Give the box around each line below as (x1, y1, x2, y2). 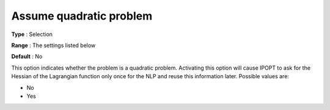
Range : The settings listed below (11, 42, 96, 49)
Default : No (11, 53, 43, 61)
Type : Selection (11, 31, 53, 38)
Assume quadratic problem (11, 9, 153, 23)
